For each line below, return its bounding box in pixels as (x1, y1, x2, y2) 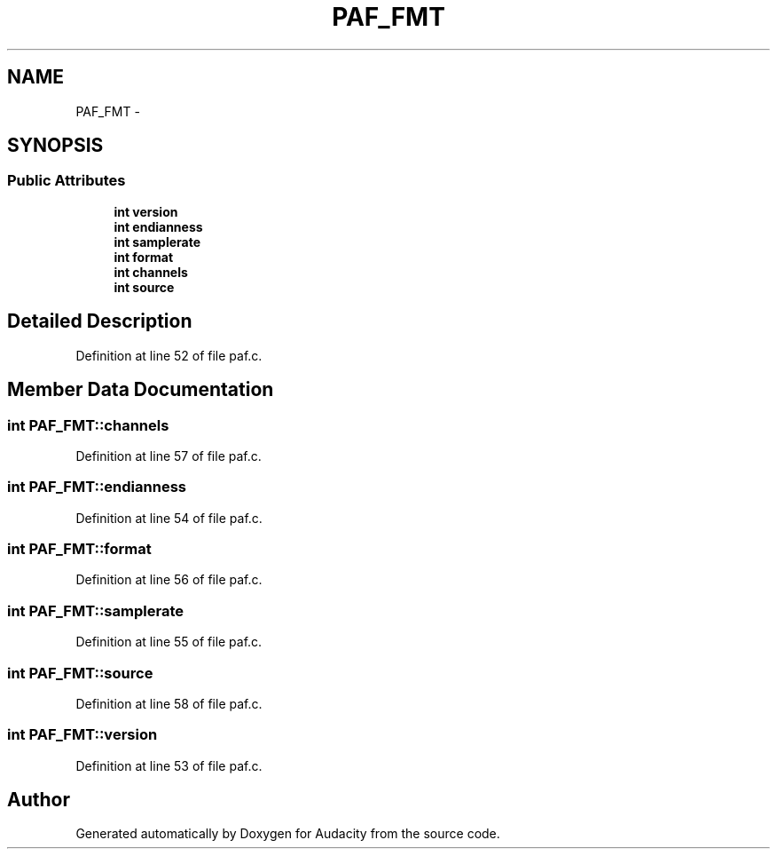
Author (7, 789, 70, 812)
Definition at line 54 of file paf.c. (75, 510, 263, 526)
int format (114, 249, 174, 265)
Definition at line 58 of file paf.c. (75, 695, 263, 711)
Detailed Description (7, 310, 192, 333)
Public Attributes (7, 171, 126, 190)
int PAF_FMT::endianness (7, 478, 186, 496)
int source (114, 279, 175, 295)
